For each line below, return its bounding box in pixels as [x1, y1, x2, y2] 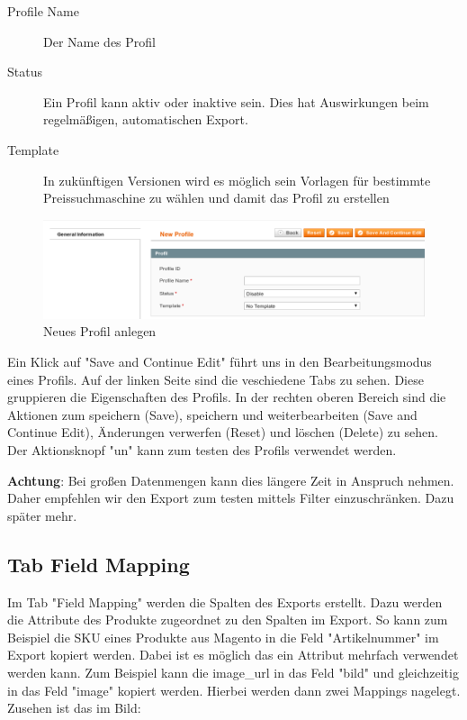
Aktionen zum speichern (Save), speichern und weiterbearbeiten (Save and [7, 405, 418, 424]
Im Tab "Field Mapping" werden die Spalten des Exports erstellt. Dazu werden [7, 592, 443, 611]
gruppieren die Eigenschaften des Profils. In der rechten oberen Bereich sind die [7, 387, 446, 406]
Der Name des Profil [43, 32, 156, 50]
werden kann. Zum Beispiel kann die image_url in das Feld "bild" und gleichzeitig [7, 662, 459, 681]
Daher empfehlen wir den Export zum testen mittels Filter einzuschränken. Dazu [7, 488, 454, 507]
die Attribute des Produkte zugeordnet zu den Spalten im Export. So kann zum [7, 610, 448, 629]
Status [7, 62, 42, 81]
